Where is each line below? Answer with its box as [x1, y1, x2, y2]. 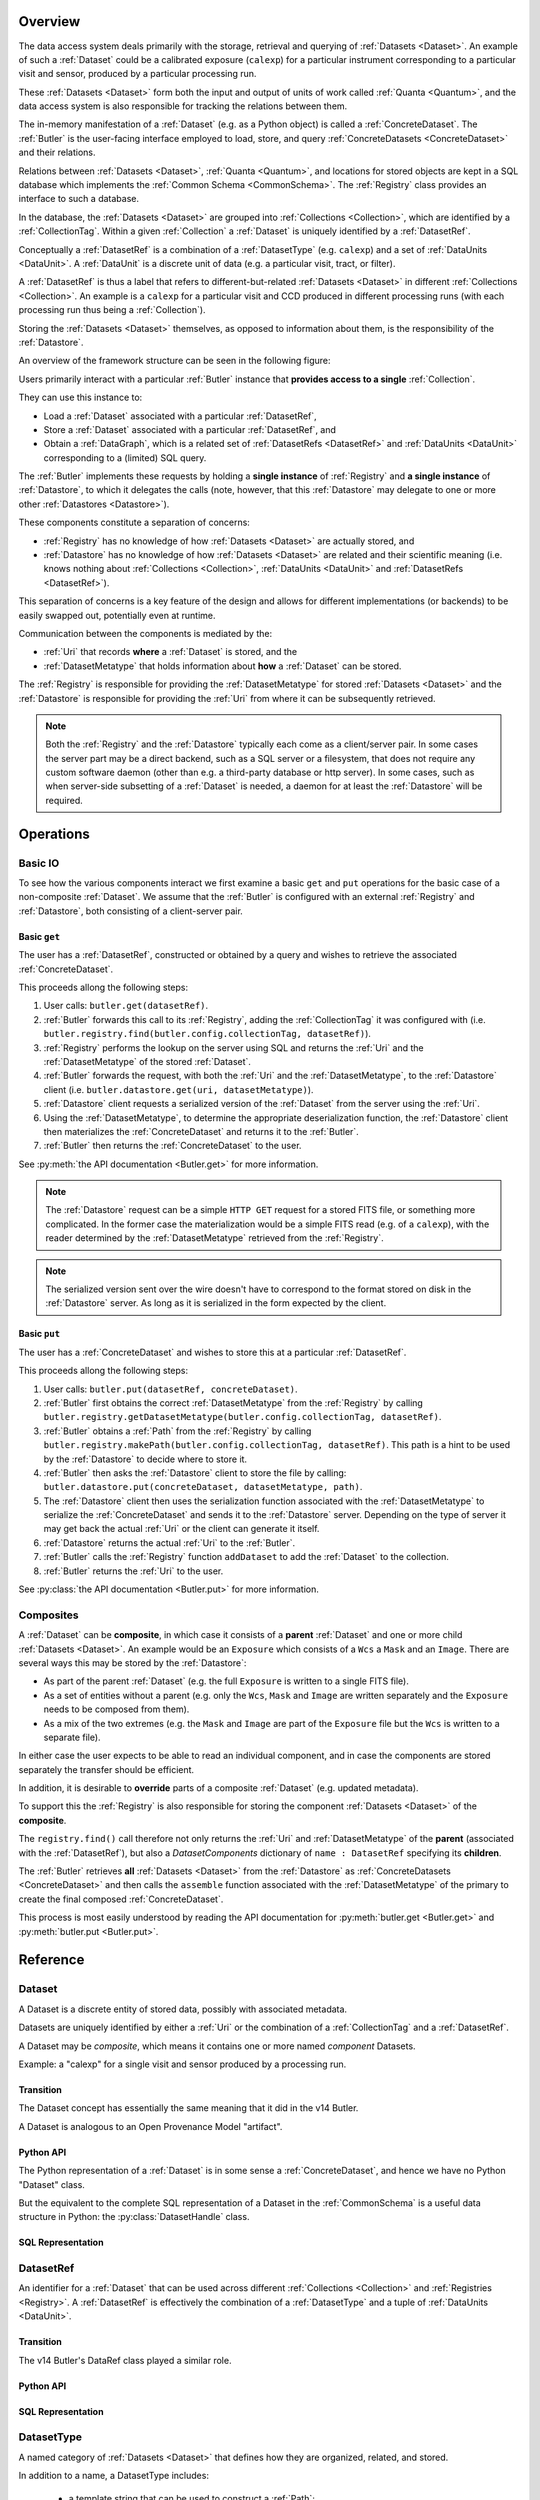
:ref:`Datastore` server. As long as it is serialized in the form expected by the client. [45, 1297, 387, 1309]
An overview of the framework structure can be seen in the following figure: [18, 355, 331, 367]
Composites [18, 1608, 79, 1622]
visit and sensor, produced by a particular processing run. [18, 68, 257, 80]
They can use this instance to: [18, 391, 143, 404]
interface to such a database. [18, 193, 140, 205]
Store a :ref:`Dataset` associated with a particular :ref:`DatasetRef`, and [43, 423, 337, 435]
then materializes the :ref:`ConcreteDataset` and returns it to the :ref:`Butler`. [43, 1125, 359, 1137]
